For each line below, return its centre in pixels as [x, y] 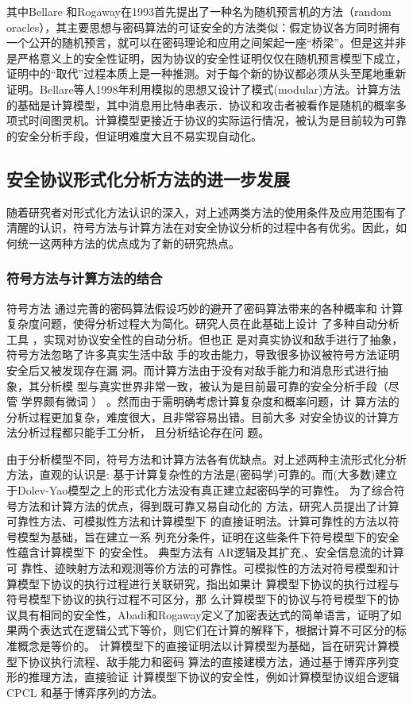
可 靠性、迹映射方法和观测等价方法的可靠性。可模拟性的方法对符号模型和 [197, 568]
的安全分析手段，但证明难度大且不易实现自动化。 [134, 135]
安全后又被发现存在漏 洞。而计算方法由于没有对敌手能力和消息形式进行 [192, 370]
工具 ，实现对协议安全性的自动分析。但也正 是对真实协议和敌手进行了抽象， [205, 339]
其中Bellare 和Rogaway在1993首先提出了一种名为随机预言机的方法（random [199, 11]
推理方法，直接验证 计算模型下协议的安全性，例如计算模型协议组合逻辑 [214, 677]
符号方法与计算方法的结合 [85, 278]
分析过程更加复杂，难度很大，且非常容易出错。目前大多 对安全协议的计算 [197, 416]
